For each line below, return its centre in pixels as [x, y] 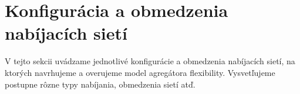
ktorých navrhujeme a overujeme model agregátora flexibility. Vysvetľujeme [140, 72]
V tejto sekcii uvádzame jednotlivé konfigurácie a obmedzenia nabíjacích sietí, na [150, 61]
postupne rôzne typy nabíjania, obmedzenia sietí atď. [100, 84]
